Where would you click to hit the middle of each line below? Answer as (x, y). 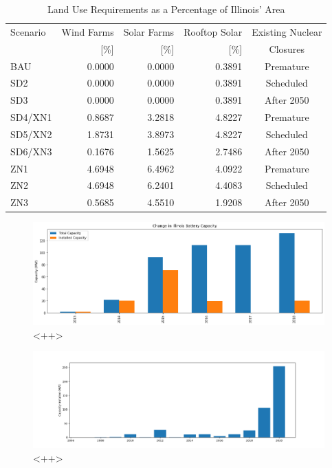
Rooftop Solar (213, 31)
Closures (287, 48)
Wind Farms (88, 31)
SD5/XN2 (31, 134)
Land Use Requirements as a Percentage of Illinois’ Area (166, 9)
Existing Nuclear (287, 31)
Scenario (28, 31)
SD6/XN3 (31, 151)
